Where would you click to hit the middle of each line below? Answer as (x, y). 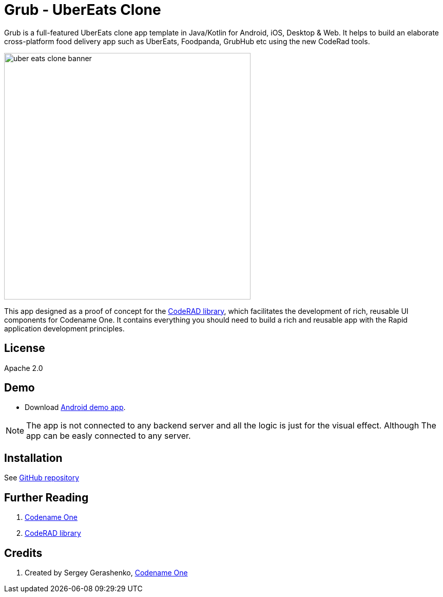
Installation (33, 458)
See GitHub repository (42, 478)
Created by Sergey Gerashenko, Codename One (106, 572)
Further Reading (46, 497)
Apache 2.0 (24, 368)
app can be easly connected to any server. (109, 436)
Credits (23, 553)
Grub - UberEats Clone (83, 10)
